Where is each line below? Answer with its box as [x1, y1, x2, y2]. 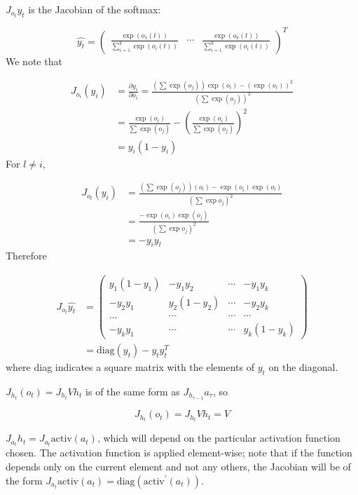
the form [6, 473, 43, 487]
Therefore [6, 248, 47, 263]
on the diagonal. [268, 360, 338, 374]
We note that [6, 53, 62, 68]
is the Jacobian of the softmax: [28, 2, 161, 16]
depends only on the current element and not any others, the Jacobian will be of [6, 459, 351, 473]
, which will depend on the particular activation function [97, 430, 340, 445]
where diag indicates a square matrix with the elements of [6, 360, 254, 374]
